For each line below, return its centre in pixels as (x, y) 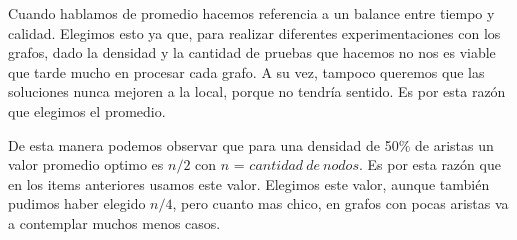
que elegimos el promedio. (87, 110)
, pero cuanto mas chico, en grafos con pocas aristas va (340, 203)
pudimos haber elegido (77, 203)
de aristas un (454, 144)
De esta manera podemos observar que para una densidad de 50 (203, 144)
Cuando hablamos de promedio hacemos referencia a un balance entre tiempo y (251, 13)
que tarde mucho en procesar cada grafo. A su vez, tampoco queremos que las (246, 71)
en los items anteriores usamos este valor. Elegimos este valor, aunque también (249, 183)
